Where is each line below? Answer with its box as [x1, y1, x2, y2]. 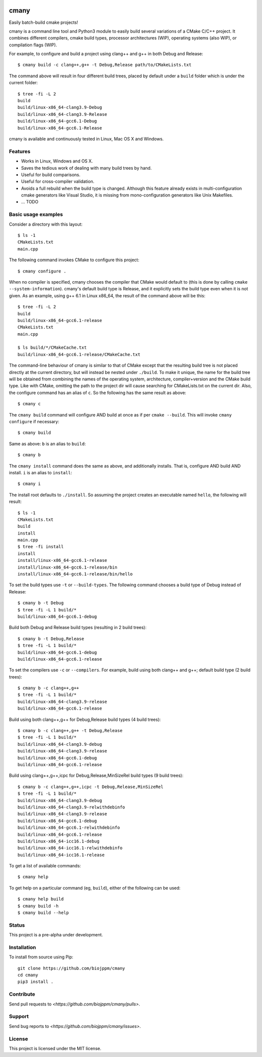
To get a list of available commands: [9, 863, 81, 869]
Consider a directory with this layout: [9, 221, 82, 227]
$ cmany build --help [17, 910, 69, 915]
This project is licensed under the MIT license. [9, 1045, 101, 1051]
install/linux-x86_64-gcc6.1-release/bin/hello [17, 572, 133, 577]
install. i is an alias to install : [9, 469, 72, 475]
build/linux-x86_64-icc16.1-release [17, 852, 105, 858]
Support [9, 1013, 29, 1020]
